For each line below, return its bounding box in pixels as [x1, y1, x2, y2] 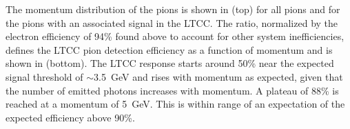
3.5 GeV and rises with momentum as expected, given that [94, 69, 343, 83]
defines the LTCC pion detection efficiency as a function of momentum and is [6, 42, 333, 57]
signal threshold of [6, 69, 83, 83]
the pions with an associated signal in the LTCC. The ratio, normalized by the [6, 15, 338, 30]
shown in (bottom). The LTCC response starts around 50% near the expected [6, 56, 334, 70]
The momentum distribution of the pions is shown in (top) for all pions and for [6, 2, 340, 16]
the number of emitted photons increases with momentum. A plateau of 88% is [6, 83, 339, 97]
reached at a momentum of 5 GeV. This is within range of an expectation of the [6, 97, 345, 111]
